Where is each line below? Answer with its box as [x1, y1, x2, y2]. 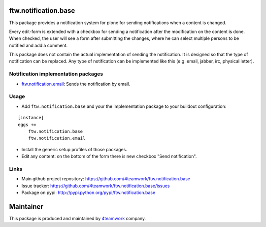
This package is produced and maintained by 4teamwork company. [9, 215, 146, 221]
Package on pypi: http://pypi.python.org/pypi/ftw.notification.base [21, 190, 156, 195]
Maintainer [9, 202, 44, 211]
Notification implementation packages [9, 70, 103, 77]
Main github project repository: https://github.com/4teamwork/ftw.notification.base [21, 176, 191, 182]
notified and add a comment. [9, 42, 68, 48]
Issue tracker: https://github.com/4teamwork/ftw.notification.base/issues [21, 183, 170, 189]
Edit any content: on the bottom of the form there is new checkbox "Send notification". [21, 153, 197, 160]
